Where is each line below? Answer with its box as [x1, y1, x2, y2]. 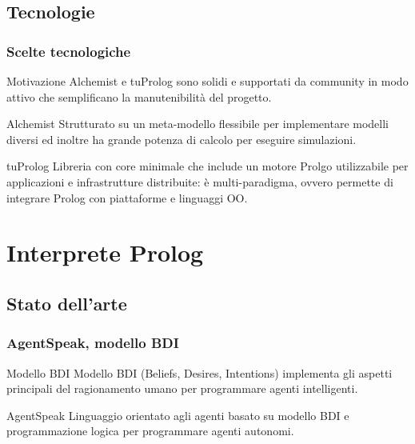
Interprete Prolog [6, 236, 204, 269]
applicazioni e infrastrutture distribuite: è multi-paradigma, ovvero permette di [6, 173, 393, 190]
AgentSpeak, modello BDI [6, 333, 179, 353]
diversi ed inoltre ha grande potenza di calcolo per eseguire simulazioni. [6, 130, 357, 147]
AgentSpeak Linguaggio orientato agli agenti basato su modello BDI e [6, 406, 349, 423]
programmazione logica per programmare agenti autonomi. [6, 422, 294, 439]
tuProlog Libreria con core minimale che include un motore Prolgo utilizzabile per [6, 158, 409, 174]
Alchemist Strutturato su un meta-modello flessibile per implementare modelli [6, 115, 389, 132]
